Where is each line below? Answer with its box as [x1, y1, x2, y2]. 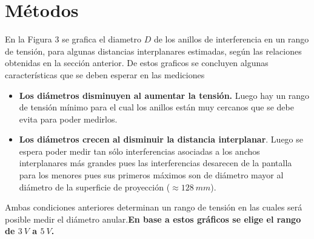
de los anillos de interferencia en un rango [153, 33, 309, 45]
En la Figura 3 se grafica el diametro [5, 33, 141, 45]
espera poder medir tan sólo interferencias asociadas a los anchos [19, 144, 260, 157]
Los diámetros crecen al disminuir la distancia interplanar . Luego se [19, 133, 304, 146]
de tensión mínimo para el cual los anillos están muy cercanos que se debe [19, 101, 294, 113]
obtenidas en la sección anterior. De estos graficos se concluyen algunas [5, 56, 269, 69]
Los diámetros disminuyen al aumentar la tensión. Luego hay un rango [19, 89, 310, 101]
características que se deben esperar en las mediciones [5, 68, 205, 81]
